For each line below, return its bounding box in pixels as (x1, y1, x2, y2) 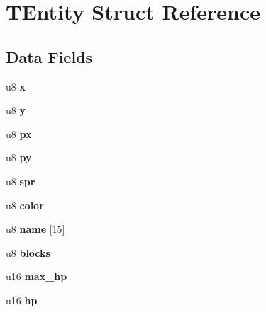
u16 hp (6, 292, 38, 307)
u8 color (6, 197, 44, 212)
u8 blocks (6, 245, 50, 260)
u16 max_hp (6, 269, 67, 284)
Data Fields (6, 45, 93, 67)
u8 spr (6, 173, 35, 188)
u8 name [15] (6, 221, 65, 236)
